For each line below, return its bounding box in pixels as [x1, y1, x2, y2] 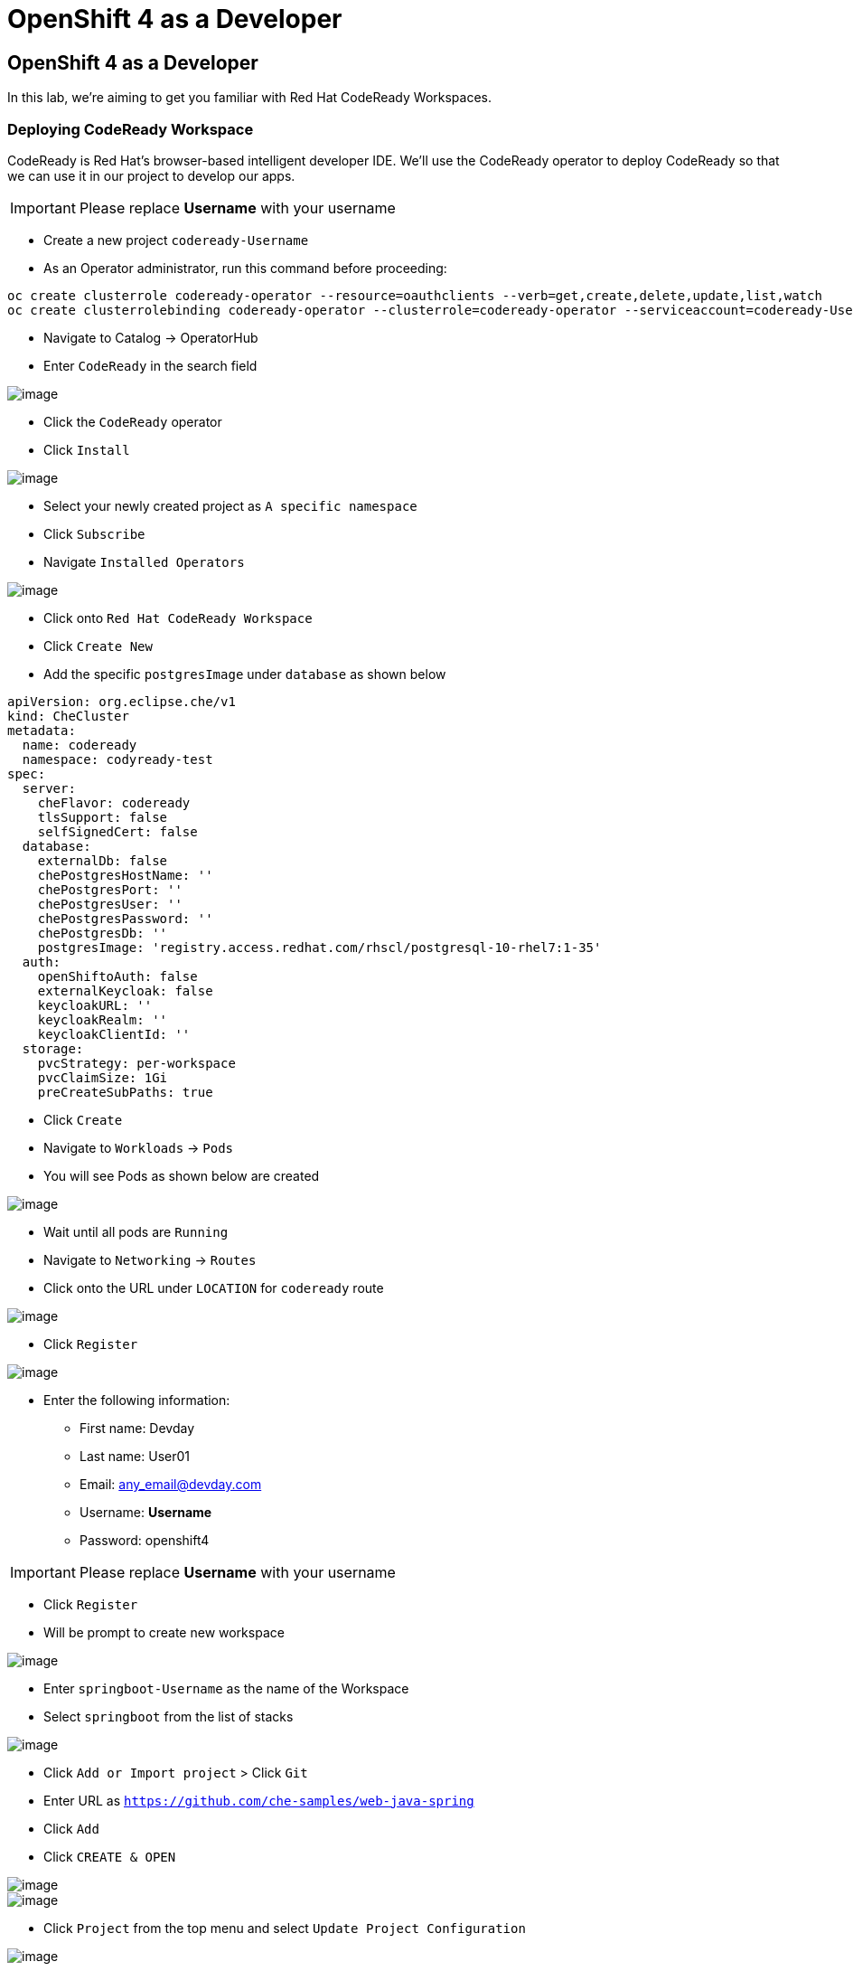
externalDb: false [37, 853, 168, 868]
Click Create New [43, 637, 153, 654]
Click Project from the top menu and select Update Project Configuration [43, 1919, 526, 1936]
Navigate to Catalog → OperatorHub [43, 329, 258, 345]
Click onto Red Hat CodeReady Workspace [43, 609, 313, 626]
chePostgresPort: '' [37, 882, 183, 897]
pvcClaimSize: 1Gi [37, 1070, 168, 1085]
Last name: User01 [80, 1448, 190, 1464]
